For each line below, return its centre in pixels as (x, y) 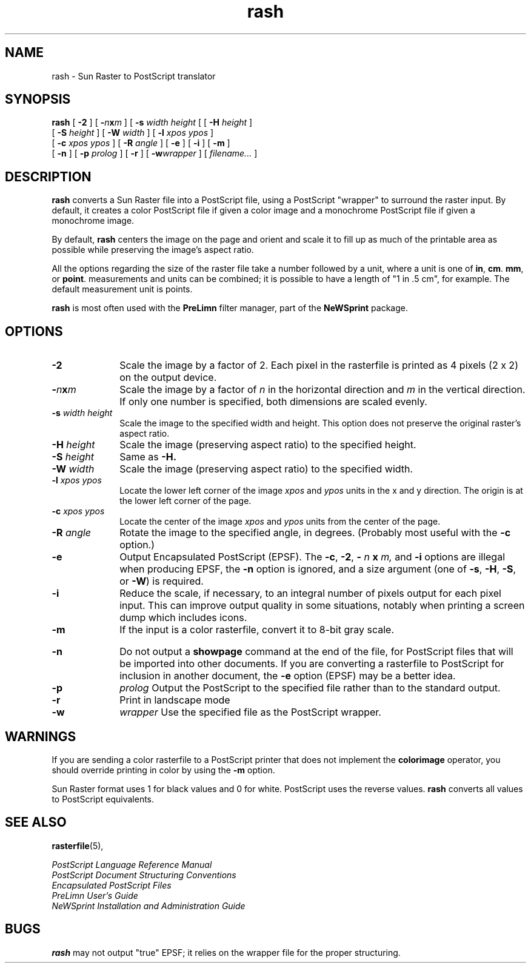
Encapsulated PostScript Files (112, 885)
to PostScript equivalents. (103, 799)
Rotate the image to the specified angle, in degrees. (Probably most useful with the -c (315, 533)
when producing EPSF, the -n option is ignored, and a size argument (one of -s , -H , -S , (318, 569)
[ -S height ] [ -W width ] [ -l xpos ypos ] (133, 133)
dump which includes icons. (183, 618)
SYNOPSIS (38, 99)
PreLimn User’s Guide (95, 895)
